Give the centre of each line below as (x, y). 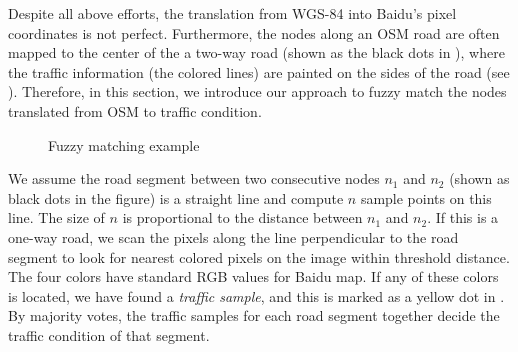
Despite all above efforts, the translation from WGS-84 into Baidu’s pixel (232, 13)
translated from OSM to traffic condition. (135, 110)
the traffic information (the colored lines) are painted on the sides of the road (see (259, 71)
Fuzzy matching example (124, 144)
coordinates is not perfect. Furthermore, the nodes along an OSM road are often (254, 32)
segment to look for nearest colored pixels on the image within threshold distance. (259, 256)
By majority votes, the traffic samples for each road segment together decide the (254, 315)
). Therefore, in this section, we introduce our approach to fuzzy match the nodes (257, 91)
